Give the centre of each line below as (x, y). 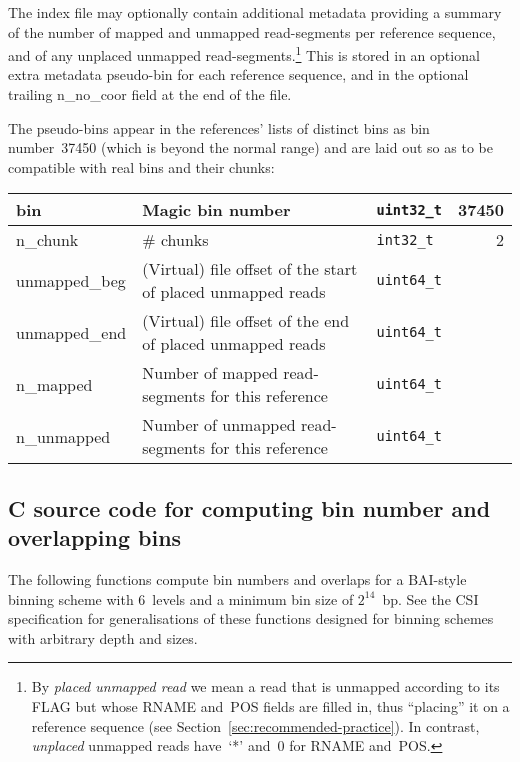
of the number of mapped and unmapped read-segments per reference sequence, (252, 31)
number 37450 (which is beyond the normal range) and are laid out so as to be (250, 147)
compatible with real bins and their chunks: (141, 166)
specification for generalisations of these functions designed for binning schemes (251, 618)
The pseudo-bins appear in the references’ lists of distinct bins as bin (219, 127)
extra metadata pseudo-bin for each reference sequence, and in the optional (238, 74)
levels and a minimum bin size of (253, 598)
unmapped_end (71, 332)
